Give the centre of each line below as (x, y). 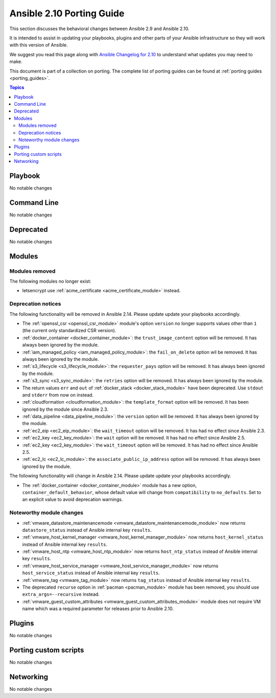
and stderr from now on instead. (58, 395)
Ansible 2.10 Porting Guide (67, 13)
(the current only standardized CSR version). (69, 331)
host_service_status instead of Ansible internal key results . (91, 573)
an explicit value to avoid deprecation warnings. (73, 499)
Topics (17, 87)
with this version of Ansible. (39, 45)
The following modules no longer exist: (50, 282)
